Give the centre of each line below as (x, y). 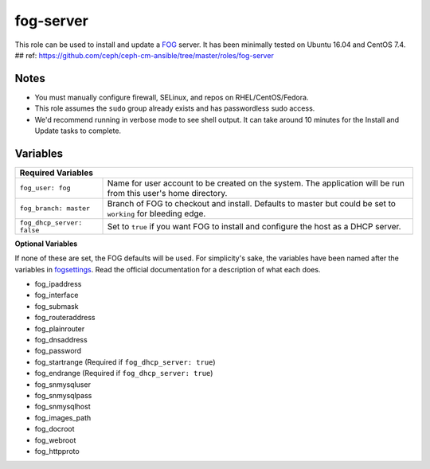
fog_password (58, 351)
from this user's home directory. (167, 193)
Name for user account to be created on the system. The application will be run (256, 183)
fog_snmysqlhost (63, 407)
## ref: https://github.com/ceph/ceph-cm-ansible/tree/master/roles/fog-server (144, 55)
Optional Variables (46, 244)
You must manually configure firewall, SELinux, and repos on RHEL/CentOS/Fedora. (172, 97)
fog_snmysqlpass (63, 395)
